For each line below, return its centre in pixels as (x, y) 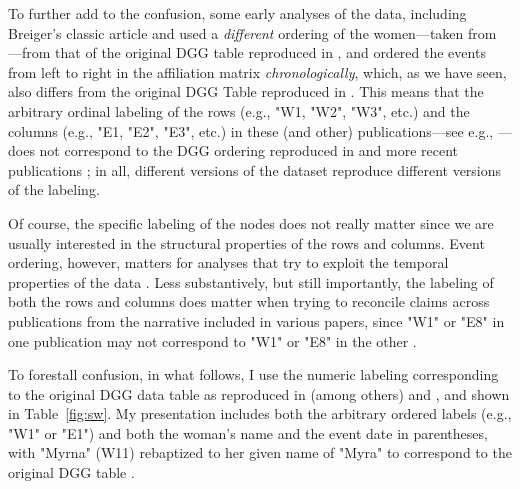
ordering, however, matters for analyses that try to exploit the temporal (228, 262)
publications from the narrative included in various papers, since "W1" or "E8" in (256, 320)
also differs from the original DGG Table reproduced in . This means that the (246, 91)
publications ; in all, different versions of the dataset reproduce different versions (255, 169)
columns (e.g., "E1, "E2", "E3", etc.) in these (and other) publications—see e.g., (251, 130)
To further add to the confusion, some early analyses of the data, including (237, 13)
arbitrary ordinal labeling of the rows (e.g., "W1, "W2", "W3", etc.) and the (239, 110)
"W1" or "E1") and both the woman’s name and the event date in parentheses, (248, 432)
